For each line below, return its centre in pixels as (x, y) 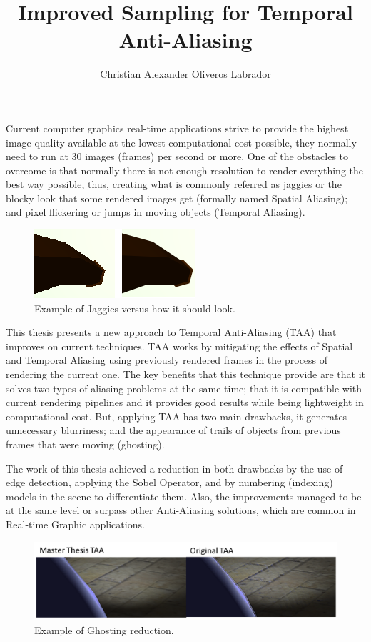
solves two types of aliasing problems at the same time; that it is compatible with (184, 388)
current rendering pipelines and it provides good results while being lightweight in (185, 402)
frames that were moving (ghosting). (85, 444)
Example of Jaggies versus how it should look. (135, 308)
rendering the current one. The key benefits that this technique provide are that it (186, 374)
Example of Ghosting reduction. (104, 629)
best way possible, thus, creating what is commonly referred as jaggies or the (174, 184)
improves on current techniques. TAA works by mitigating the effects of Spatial (179, 346)
